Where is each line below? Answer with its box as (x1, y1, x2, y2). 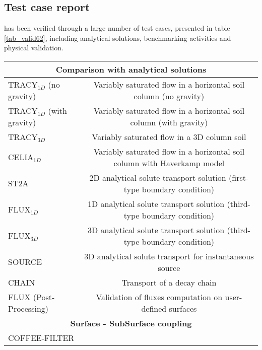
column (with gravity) (130, 116, 208, 128)
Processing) (8, 302, 49, 314)
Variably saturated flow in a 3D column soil (92, 130, 246, 143)
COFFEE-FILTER (8, 331, 75, 343)
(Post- (33, 291, 55, 303)
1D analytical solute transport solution (87, 197, 225, 209)
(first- (229, 171, 249, 183)
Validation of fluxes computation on (96, 291, 223, 303)
